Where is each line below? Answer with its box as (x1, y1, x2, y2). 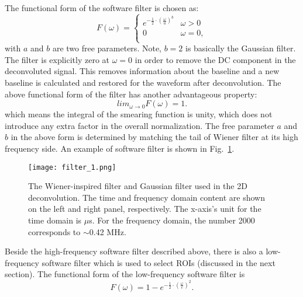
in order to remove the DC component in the (135, 53, 296, 65)
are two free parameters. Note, (52, 42, 161, 54)
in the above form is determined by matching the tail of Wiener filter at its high (11, 131, 298, 143)
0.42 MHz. (89, 225, 126, 237)
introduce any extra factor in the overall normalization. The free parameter (5, 119, 274, 131)
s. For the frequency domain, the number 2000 (89, 214, 255, 226)
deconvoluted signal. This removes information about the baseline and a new (5, 65, 280, 77)
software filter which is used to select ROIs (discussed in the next (42, 256, 276, 268)
